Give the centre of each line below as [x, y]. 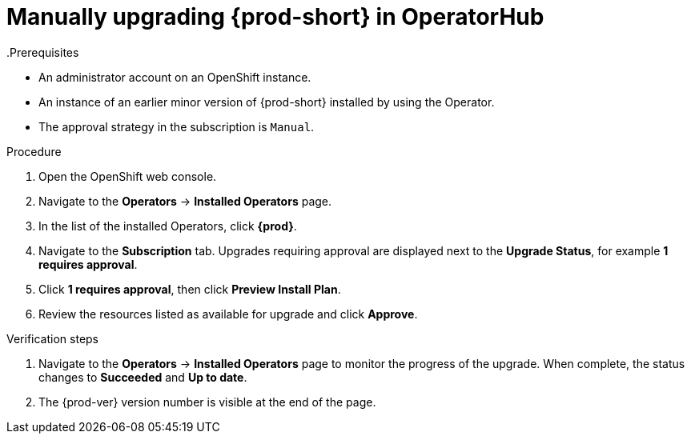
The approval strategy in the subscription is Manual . [177, 126]
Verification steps [53, 338]
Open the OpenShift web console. [128, 176]
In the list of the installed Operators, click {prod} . [168, 226]
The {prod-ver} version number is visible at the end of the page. [207, 402]
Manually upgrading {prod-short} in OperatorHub [275, 17]
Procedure [34, 151]
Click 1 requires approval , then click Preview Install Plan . [190, 289]
